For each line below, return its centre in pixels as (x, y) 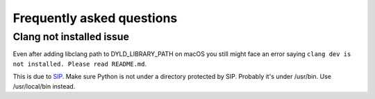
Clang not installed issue (71, 37)
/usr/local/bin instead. (44, 86)
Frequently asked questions (95, 18)
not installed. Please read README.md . (80, 64)
